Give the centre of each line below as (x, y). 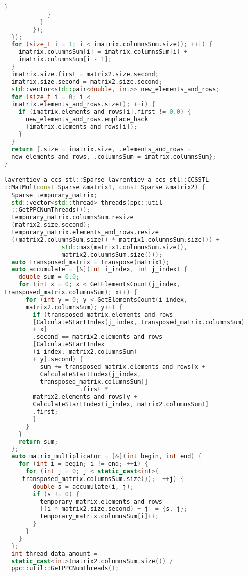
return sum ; (38, 442)
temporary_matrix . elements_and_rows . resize (85, 232)
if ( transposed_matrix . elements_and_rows (103, 314)
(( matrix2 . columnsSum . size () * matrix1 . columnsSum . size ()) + (115, 239)
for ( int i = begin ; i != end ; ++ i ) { (83, 464)
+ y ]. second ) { (58, 359)
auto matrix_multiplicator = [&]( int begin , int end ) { (106, 457)
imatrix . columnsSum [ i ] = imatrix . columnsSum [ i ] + (103, 52)
